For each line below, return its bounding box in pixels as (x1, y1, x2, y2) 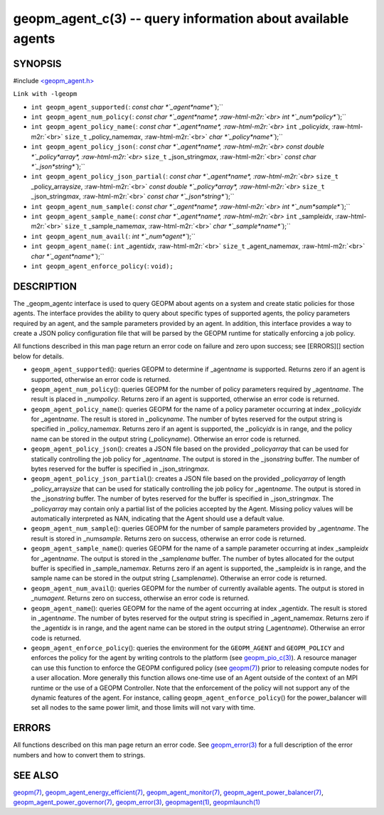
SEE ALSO (13, 769, 59, 782)
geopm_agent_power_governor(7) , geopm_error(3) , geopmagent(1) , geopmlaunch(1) (13, 798, 261, 806)
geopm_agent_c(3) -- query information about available (13, 11, 349, 26)
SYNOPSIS (13, 58, 62, 70)
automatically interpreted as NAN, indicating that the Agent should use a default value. (31, 514, 284, 523)
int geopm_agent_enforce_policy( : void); (31, 262, 174, 270)
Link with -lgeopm (13, 90, 78, 98)
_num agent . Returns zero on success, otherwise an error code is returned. (31, 594, 250, 602)
